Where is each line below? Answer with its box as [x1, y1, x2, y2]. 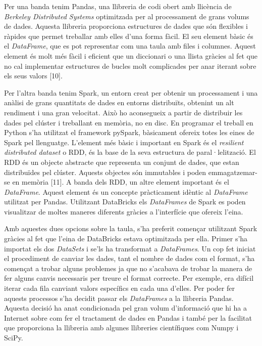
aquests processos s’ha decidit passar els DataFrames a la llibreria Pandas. [4, 292, 234, 303]
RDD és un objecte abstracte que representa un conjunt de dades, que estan [4, 156, 239, 167]
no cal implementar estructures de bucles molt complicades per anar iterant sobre [4, 60, 256, 71]
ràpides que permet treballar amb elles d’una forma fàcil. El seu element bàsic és [4, 30, 253, 41]
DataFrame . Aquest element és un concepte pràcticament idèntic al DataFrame [4, 186, 248, 197]
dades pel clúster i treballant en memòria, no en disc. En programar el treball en [4, 117, 253, 127]
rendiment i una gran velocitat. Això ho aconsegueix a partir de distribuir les [4, 107, 243, 117]
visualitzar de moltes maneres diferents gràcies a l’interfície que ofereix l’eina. [4, 206, 243, 217]
